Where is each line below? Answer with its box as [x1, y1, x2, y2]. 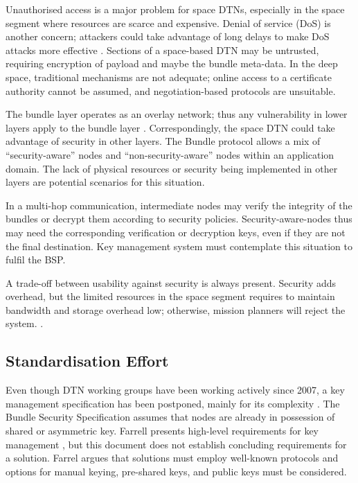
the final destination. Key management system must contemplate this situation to [6, 238, 352, 253]
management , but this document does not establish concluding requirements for [6, 437, 347, 451]
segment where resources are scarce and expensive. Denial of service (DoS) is [6, 15, 331, 30]
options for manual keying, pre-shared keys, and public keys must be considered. [6, 464, 347, 478]
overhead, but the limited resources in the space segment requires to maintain [6, 289, 335, 304]
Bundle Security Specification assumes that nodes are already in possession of [6, 410, 335, 424]
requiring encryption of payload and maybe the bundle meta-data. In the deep [6, 56, 338, 71]
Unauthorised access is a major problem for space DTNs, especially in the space [6, 2, 345, 16]
